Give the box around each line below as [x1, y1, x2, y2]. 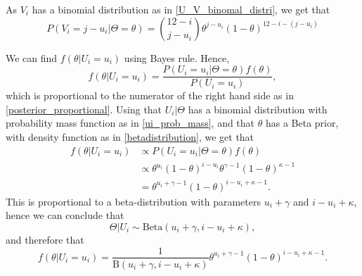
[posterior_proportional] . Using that [6, 101, 162, 116]
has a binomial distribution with [188, 101, 328, 116]
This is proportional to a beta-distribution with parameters [6, 194, 261, 208]
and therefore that [6, 232, 84, 246]
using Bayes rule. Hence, [124, 50, 230, 65]
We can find [6, 50, 58, 65]
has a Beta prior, [265, 115, 339, 130]
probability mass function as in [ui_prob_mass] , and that [6, 115, 255, 130]
